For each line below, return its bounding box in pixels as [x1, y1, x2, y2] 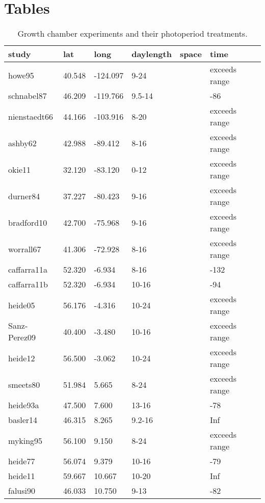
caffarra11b [8, 278, 48, 290]
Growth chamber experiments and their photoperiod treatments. [17, 28, 248, 40]
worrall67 [8, 243, 41, 255]
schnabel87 [8, 90, 47, 102]
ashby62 [8, 137, 37, 149]
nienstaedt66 [8, 110, 54, 122]
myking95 [8, 434, 43, 446]
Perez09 [8, 331, 36, 343]
